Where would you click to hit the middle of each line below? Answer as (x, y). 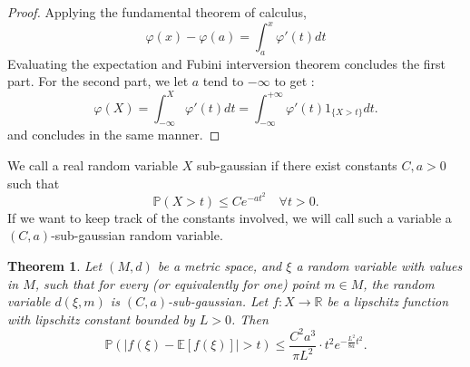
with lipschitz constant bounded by (101, 319)
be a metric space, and (220, 265)
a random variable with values (379, 265)
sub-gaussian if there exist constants (297, 164)
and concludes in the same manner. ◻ (114, 135)
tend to (223, 81)
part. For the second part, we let (98, 81)
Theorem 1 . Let (55, 265)
